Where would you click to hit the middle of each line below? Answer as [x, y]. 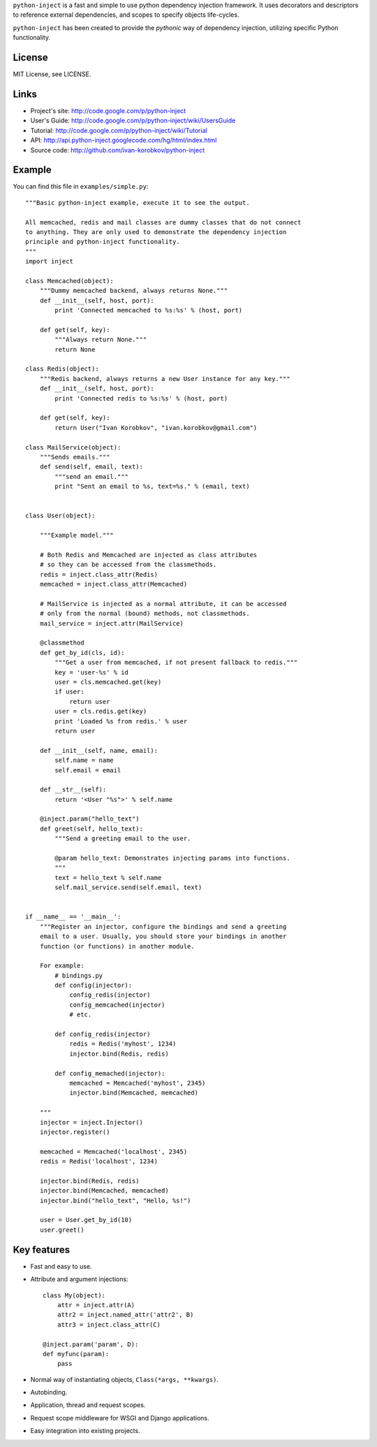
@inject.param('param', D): [91, 1344]
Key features [41, 1250]
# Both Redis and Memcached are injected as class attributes [148, 555]
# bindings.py [79, 976]
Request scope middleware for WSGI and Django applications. [120, 1418]
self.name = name [84, 761]
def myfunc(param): [76, 1354]
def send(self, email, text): [91, 467]
